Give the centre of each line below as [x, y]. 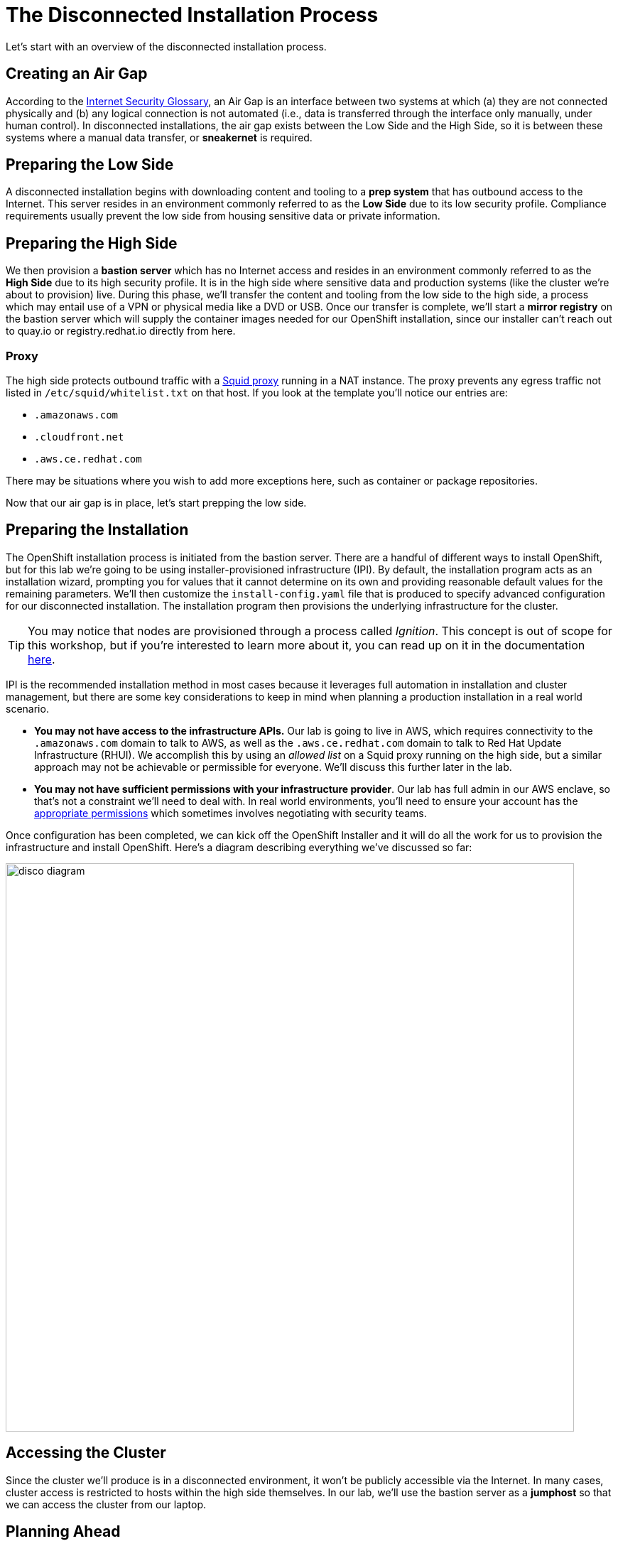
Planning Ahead [63, 1532]
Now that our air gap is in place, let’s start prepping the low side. [156, 503]
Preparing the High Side [92, 243]
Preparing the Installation [97, 530]
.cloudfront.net [79, 437]
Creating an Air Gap [77, 74]
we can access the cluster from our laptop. [106, 1504]
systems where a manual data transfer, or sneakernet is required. [159, 137]
